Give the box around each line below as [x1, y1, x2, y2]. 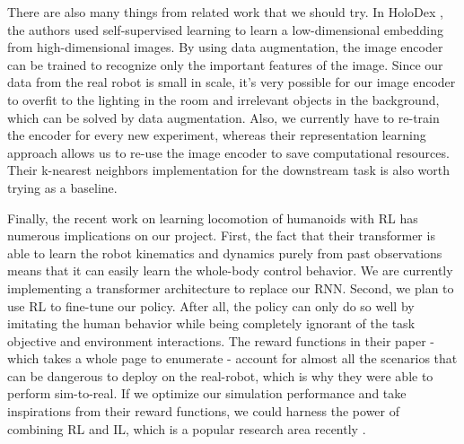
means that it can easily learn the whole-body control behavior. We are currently [7, 261, 453, 280]
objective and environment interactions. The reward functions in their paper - [7, 331, 435, 350]
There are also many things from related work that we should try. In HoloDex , [7, 3, 443, 21]
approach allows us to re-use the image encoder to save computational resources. [7, 143, 450, 161]
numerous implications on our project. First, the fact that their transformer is [7, 226, 435, 245]
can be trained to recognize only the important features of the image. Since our [7, 55, 443, 74]
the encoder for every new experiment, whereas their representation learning [7, 126, 426, 144]
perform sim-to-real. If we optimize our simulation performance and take [7, 384, 407, 403]
